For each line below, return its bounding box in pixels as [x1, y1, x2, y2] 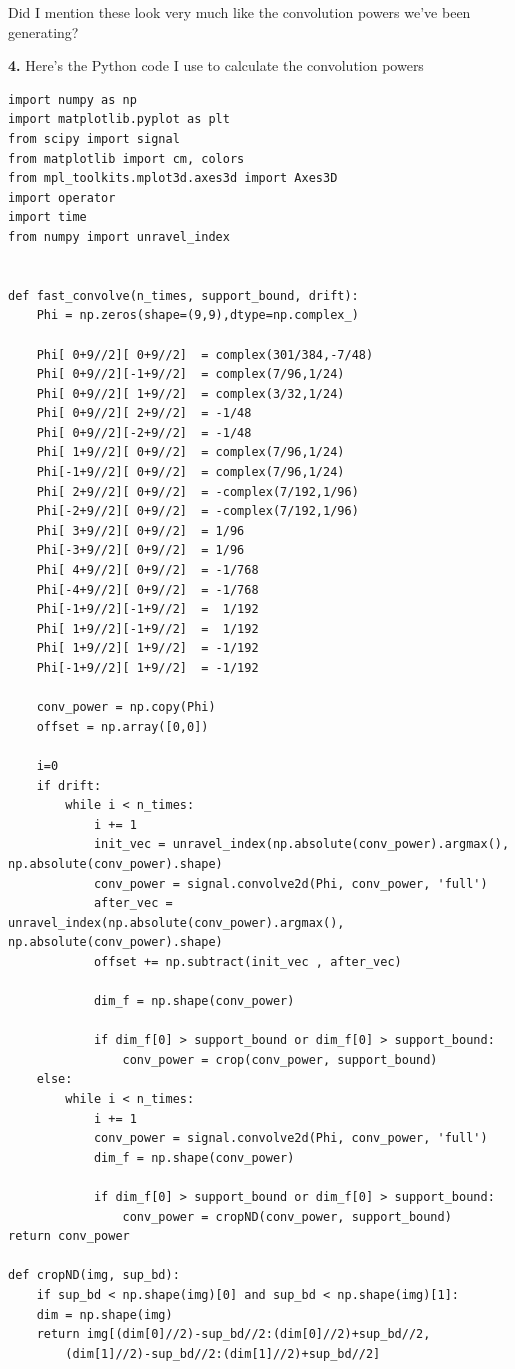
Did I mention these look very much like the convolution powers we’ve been [8, 2, 471, 22]
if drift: [36, 778, 102, 793]
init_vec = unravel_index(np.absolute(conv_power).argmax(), [93, 837, 510, 852]
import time [8, 210, 87, 225]
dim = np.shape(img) [36, 1307, 173, 1322]
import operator [8, 190, 116, 205]
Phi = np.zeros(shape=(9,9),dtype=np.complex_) [36, 308, 359, 323]
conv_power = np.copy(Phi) [36, 700, 216, 715]
